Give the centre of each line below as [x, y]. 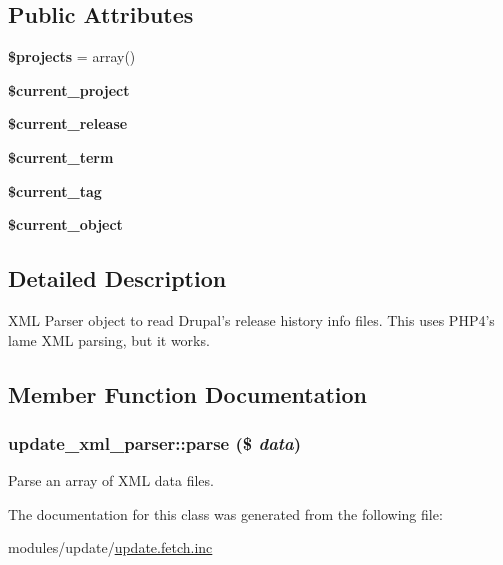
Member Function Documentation [188, 393]
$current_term [61, 156]
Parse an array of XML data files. [111, 480]
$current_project [69, 89]
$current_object [65, 224]
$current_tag [55, 190]
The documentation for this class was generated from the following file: [225, 513]
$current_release [68, 123]
